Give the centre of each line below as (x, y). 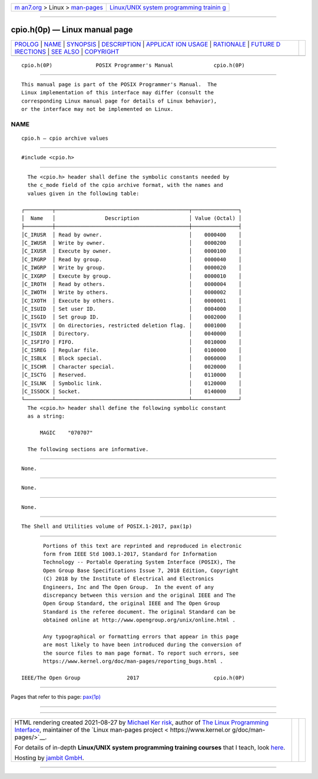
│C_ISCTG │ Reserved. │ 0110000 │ (132, 375)
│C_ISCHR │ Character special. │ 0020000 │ (132, 367)
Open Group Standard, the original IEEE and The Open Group (132, 604)
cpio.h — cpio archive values (65, 138)
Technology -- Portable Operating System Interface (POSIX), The (139, 562)
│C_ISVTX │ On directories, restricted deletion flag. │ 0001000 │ (132, 325)
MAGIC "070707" (66, 433)
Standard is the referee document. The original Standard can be (139, 612)
